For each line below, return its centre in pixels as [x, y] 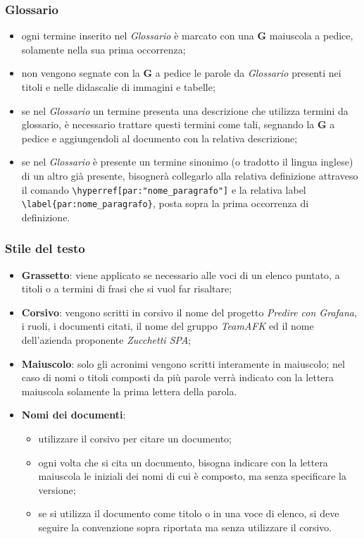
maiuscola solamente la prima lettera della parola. [129, 391]
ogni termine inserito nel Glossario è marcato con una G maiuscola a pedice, [187, 36]
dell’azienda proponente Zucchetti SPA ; [106, 340]
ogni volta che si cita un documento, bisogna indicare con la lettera [183, 462]
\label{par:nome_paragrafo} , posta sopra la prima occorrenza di [165, 203]
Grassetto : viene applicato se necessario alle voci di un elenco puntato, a [181, 274]
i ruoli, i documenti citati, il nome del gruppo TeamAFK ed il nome [168, 326]
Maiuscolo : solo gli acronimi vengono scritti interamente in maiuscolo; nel [183, 363]
